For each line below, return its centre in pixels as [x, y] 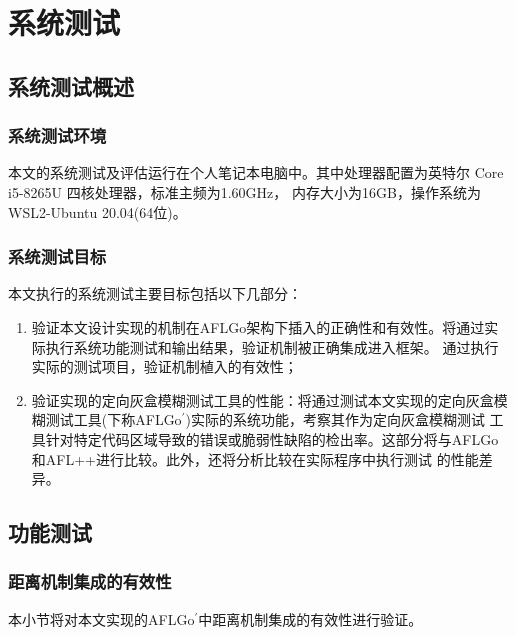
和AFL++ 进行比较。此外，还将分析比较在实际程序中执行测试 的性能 [255, 458]
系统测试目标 [57, 256]
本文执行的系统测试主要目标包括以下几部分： [155, 293]
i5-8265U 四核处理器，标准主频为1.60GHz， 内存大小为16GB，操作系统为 [244, 191]
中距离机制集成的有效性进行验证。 [310, 618]
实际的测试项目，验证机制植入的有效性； [164, 366]
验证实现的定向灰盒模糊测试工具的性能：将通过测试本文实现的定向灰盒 [262, 399]
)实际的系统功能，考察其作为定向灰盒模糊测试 [335, 419]
